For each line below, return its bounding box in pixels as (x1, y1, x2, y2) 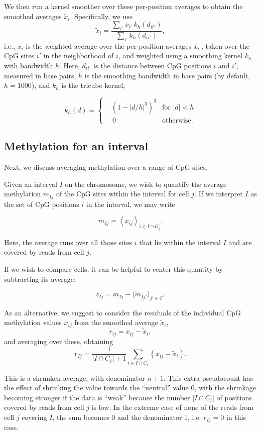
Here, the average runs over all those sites (4, 237, 133, 247)
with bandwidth (4, 60, 53, 70)
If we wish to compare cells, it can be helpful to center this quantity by (4, 263, 223, 274)
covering (22, 412, 47, 422)
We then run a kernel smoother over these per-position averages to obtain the (4, 1, 243, 11)
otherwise (162, 117, 191, 124)
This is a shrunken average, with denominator (4, 372, 145, 383)
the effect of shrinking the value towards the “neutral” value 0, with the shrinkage (4, 382, 256, 393)
